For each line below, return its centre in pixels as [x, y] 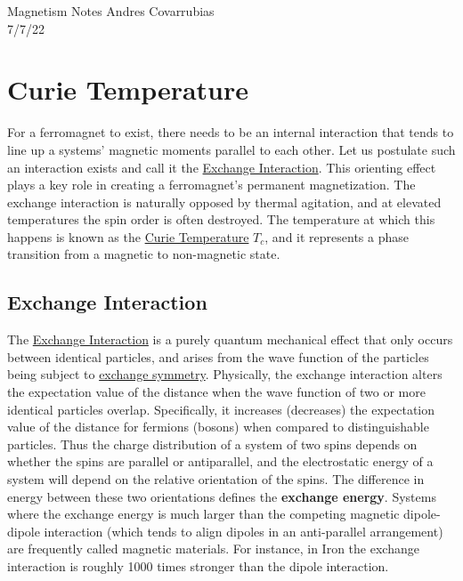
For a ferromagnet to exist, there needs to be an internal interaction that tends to [231, 132]
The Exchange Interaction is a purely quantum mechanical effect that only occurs [230, 339]
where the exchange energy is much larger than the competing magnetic [203, 514]
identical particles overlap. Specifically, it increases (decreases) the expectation [221, 409]
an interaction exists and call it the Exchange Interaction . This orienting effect [222, 167]
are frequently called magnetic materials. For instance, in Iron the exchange [213, 549]
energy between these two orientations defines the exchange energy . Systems [222, 496]
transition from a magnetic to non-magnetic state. [144, 254]
